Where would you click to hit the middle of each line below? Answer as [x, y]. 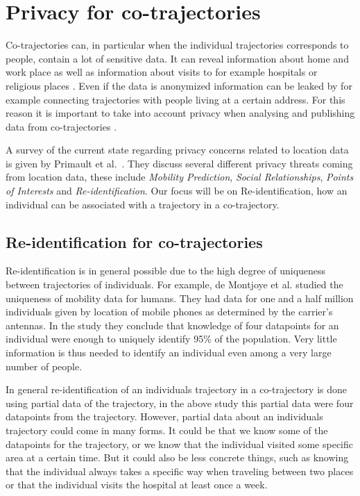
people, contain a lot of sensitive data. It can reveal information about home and [177, 58]
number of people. [44, 366]
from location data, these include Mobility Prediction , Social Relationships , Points [180, 177]
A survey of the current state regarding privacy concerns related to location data [177, 150]
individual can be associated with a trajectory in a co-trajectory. [143, 204]
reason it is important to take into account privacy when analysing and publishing [180, 113]
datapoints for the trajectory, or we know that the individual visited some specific [179, 444]
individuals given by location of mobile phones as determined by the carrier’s [169, 312]
